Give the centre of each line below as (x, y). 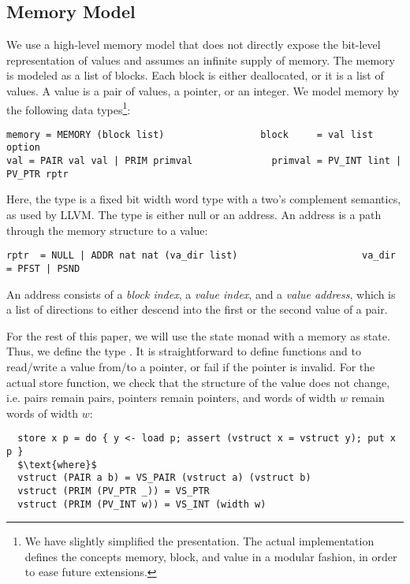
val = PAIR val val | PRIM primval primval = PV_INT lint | (204, 161)
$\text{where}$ (57, 465)
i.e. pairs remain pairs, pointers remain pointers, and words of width (171, 398)
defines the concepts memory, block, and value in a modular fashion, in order (211, 556)
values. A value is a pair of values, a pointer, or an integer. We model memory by (203, 90)
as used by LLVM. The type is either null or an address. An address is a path (194, 215)
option (23, 148)
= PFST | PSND (43, 268)
